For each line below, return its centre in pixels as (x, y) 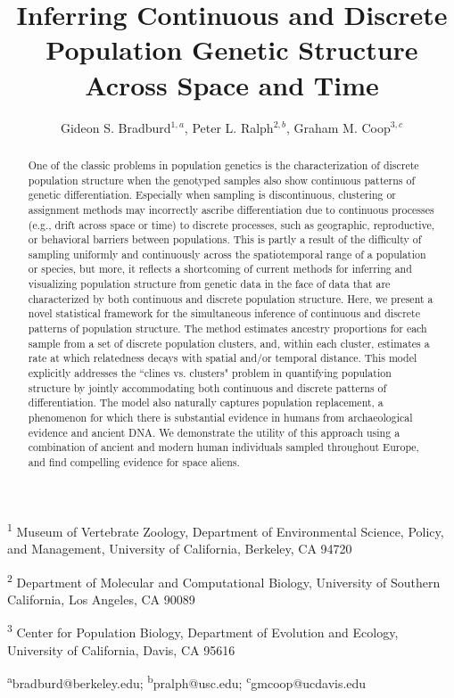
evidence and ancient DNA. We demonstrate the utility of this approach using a (214, 432)
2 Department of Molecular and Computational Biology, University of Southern (224, 580)
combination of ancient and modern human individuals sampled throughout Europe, (223, 447)
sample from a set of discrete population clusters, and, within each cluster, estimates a (229, 343)
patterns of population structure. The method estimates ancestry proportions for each (227, 328)
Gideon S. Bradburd (116, 127)
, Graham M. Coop (338, 127)
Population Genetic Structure (232, 49)
